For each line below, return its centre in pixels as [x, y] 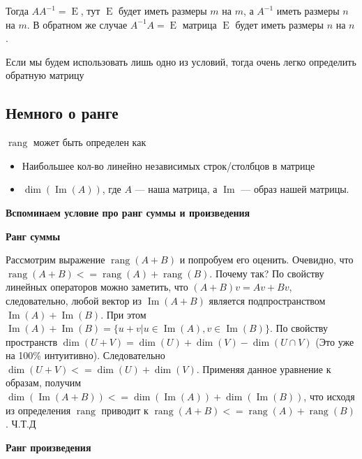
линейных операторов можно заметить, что [97, 287]
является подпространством [267, 300]
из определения [38, 410]
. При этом [123, 314]
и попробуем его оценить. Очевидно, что [266, 260]
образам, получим [44, 382]
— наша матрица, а [176, 189]
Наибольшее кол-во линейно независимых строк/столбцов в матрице [168, 165]
